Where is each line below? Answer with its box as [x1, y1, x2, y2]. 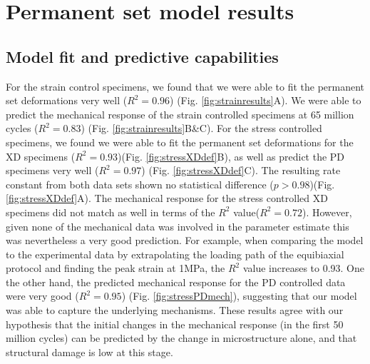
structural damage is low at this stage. [6, 344, 173, 359]
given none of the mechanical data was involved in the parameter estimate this [6, 218, 349, 233]
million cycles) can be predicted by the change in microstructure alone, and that [6, 330, 357, 345]
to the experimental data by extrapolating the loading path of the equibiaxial [6, 246, 344, 261]
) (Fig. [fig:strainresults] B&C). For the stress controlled [81, 121, 322, 136]
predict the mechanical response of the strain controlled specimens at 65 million [6, 106, 354, 121]
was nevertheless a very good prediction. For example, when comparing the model [6, 233, 364, 248]
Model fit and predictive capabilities [6, 45, 279, 67]
